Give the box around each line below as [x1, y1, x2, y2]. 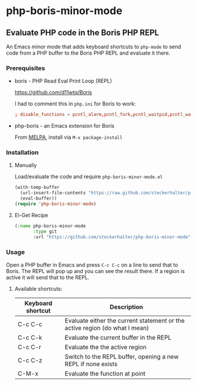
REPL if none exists [64, 360, 118, 368]
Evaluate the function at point [64, 369, 145, 377]
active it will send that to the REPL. [6, 274, 90, 281]
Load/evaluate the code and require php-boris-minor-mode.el [14, 173, 163, 180]
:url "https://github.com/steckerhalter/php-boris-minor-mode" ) [33, 234, 193, 240]
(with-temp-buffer [14, 184, 60, 191]
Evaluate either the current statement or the [64, 316, 185, 324]
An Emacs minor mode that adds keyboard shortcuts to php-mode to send [6, 43, 182, 50]
